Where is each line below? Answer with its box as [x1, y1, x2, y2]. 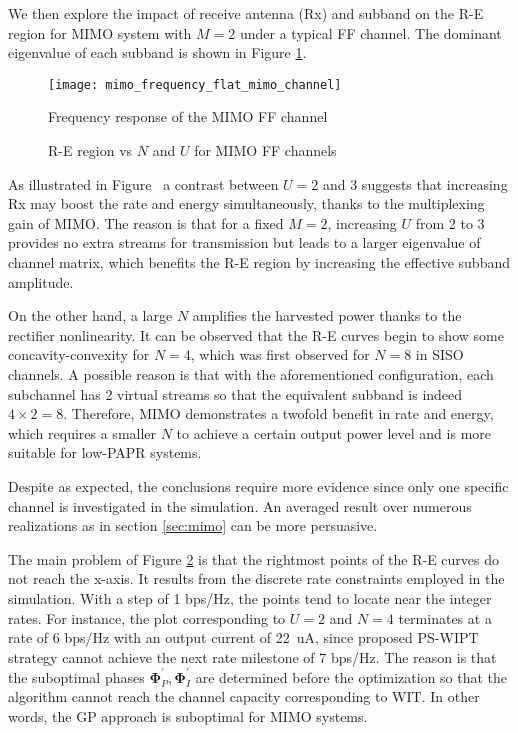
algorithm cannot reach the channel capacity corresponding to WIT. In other [8, 686, 480, 707]
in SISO [415, 344, 464, 365]
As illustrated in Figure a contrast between [8, 173, 279, 194]
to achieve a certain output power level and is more [176, 422, 491, 443]
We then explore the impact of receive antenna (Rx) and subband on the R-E [8, 3, 484, 23]
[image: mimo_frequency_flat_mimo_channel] [48, 77, 342, 92]
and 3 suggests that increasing [322, 173, 508, 194]
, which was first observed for [190, 344, 370, 365]
